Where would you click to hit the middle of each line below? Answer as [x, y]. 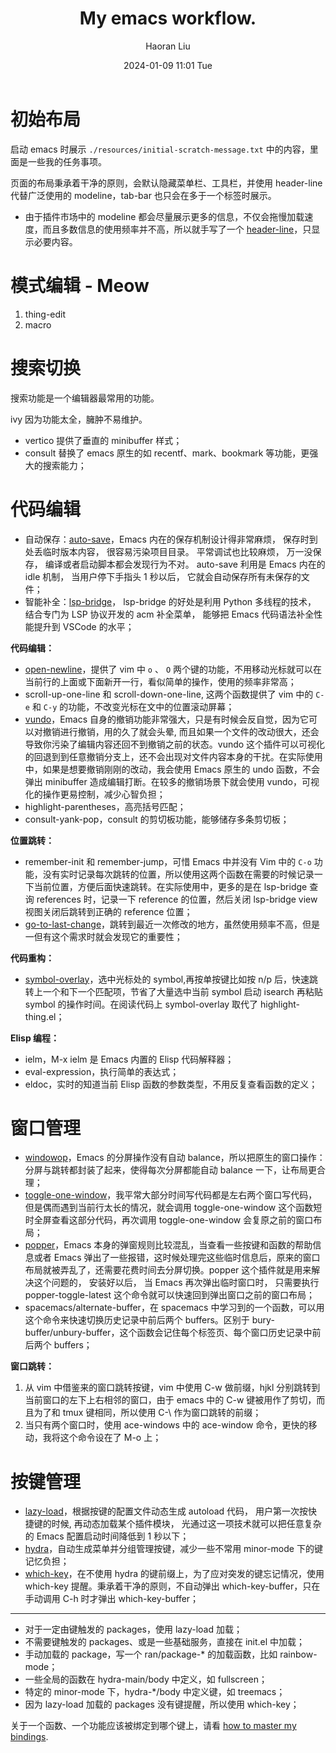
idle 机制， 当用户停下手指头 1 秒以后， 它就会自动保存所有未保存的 [163, 576]
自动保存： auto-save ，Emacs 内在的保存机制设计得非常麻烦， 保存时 [167, 539]
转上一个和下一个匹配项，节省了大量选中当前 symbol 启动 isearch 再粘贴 [173, 991]
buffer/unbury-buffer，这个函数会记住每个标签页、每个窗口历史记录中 [168, 1333]
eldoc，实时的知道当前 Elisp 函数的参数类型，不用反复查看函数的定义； [171, 1084]
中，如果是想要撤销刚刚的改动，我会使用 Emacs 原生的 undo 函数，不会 [172, 769]
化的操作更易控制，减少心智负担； [95, 794]
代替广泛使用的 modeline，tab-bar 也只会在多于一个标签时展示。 [143, 195]
